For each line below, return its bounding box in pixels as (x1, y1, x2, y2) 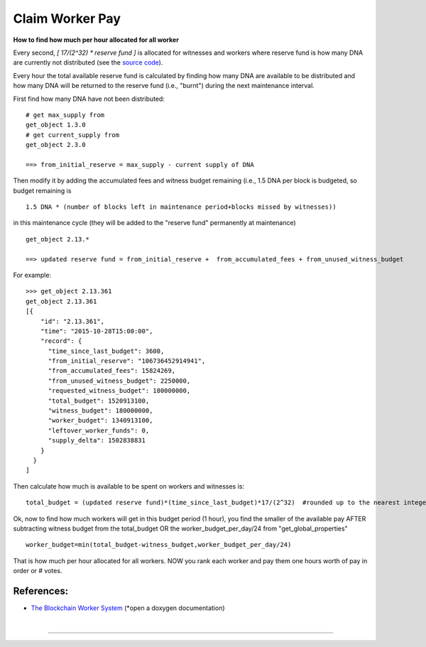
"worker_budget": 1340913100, (48, 416, 153, 425)
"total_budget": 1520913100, (48, 396, 150, 405)
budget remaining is (13, 186, 72, 195)
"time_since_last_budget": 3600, (48, 347, 165, 355)
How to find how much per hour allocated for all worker (13, 36, 179, 44)
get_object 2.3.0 (26, 141, 86, 149)
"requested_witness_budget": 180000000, (48, 387, 191, 395)
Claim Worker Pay (13, 11, 121, 26)
